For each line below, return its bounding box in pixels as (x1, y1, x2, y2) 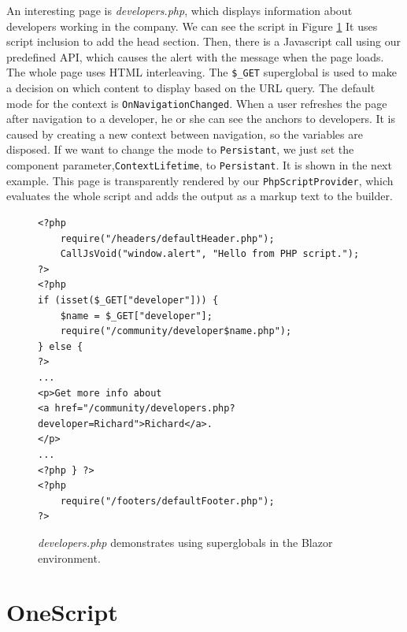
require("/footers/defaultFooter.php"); (60, 495, 275, 507)
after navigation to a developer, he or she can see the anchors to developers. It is (6, 110, 396, 127)
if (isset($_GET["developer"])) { (38, 295, 219, 306)
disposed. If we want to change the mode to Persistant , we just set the (6, 141, 354, 158)
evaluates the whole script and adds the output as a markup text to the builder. (6, 188, 393, 204)
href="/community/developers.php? (54, 403, 235, 415)
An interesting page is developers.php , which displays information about (6, 2, 353, 18)
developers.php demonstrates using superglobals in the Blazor (38, 533, 333, 550)
